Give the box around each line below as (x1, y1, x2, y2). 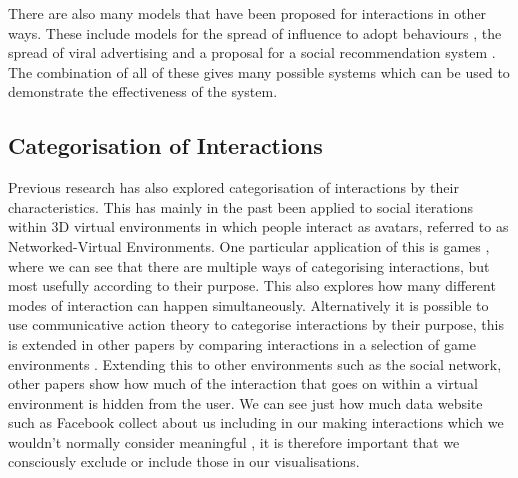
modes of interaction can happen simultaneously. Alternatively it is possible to (8, 294, 489, 315)
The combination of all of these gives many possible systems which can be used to (8, 61, 510, 82)
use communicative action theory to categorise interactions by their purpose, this (8, 314, 505, 335)
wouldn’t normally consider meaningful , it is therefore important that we (8, 431, 460, 452)
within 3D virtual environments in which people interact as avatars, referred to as (8, 216, 509, 237)
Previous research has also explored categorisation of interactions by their (8, 177, 459, 198)
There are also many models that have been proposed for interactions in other (8, 3, 487, 23)
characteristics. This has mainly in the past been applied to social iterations (8, 196, 473, 217)
